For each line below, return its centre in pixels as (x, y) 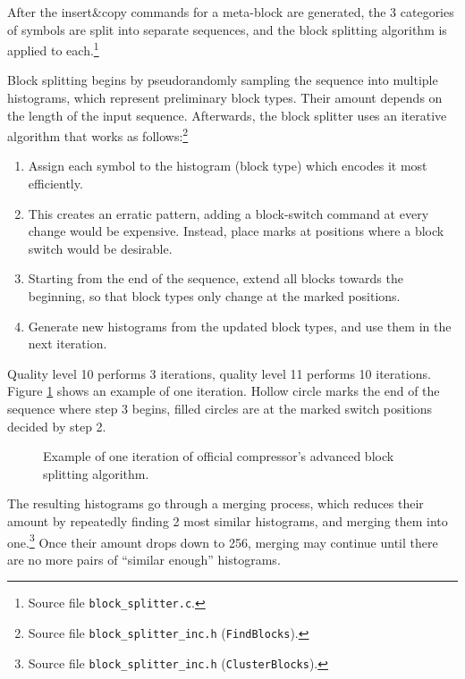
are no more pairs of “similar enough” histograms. (144, 559)
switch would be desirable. (100, 248)
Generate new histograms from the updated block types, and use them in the (240, 326)
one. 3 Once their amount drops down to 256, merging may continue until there (223, 541)
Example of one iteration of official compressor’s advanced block (219, 456)
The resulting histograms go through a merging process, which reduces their (216, 503)
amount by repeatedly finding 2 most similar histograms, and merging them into (228, 520)
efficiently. (55, 184)
